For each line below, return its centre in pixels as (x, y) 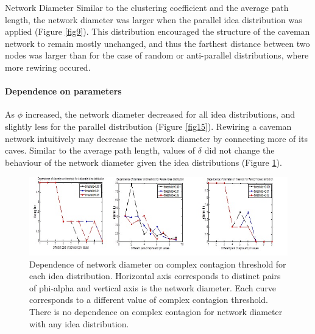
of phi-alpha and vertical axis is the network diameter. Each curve (153, 287)
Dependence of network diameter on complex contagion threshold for (158, 264)
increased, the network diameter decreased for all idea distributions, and (160, 114)
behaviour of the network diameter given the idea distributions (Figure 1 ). (143, 162)
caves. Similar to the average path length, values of (100, 150)
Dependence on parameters (63, 91)
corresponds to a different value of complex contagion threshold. (149, 300)
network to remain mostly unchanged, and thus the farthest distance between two (157, 43)
